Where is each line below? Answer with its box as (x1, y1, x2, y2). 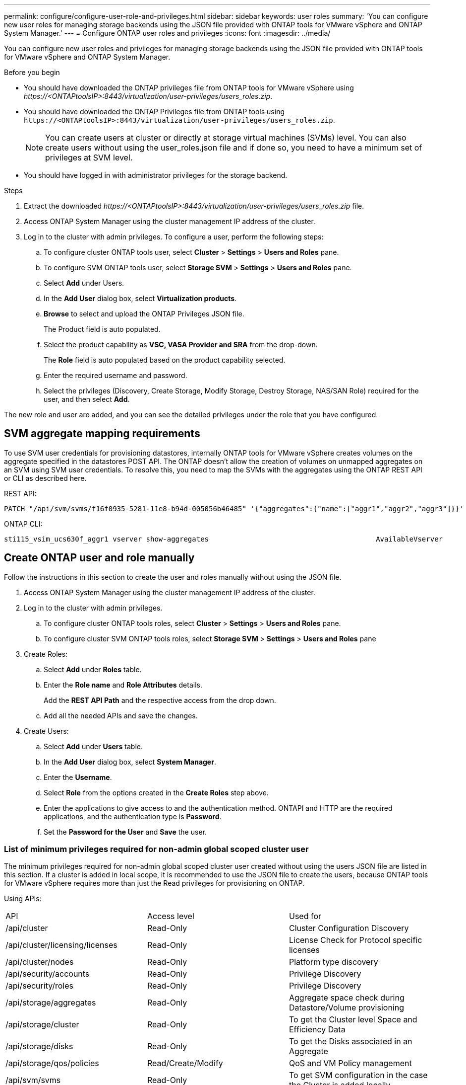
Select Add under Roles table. (44, 665, 142, 674)
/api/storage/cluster (5, 1019, 79, 1030)
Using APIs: (4, 894, 42, 903)
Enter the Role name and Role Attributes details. (44, 680, 202, 689)
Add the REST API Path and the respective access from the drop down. (44, 696, 276, 704)
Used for (289, 911, 322, 922)
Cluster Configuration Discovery (289, 923, 409, 933)
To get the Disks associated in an (289, 1036, 412, 1047)
